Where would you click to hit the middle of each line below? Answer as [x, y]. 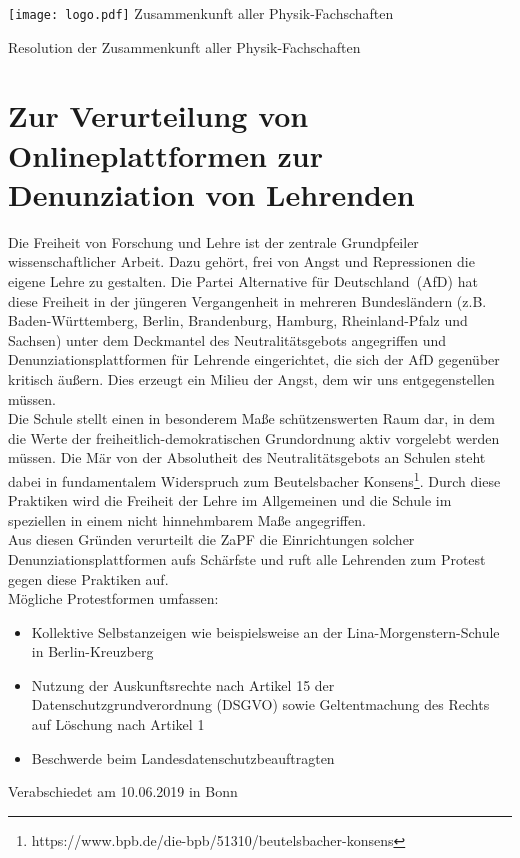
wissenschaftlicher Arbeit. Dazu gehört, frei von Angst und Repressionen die [241, 261]
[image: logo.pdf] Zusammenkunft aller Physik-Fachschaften [201, 13]
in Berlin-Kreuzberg [92, 651]
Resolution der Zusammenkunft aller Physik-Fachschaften [184, 46]
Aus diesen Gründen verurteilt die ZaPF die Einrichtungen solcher [211, 539]
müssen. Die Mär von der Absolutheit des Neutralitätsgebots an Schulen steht [247, 457]
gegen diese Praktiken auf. [88, 578]
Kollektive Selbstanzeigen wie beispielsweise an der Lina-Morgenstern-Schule [265, 631]
